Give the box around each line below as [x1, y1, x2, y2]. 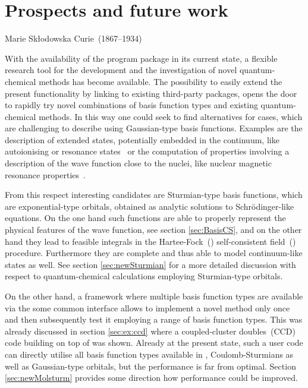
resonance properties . [5, 168, 86, 181]
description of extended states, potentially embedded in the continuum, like [5, 133, 279, 146]
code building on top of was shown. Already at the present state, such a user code [5, 336, 303, 349]
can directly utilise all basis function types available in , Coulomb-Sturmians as [5, 348, 294, 360]
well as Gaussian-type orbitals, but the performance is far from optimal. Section [5, 359, 296, 372]
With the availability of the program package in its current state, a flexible [5, 52, 278, 64]
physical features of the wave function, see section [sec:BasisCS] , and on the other [5, 223, 302, 236]
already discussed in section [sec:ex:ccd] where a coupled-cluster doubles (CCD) [5, 324, 296, 337]
